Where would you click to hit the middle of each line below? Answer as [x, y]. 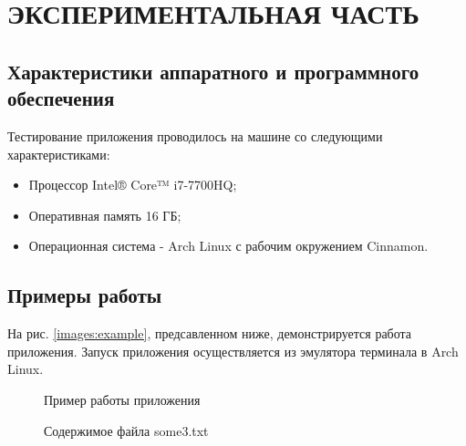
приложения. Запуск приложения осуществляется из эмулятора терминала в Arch [233, 351]
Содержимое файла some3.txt [126, 430]
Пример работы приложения [122, 399]
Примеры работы [85, 295]
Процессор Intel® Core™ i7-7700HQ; [133, 185]
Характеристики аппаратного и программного [213, 71]
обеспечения [61, 98]
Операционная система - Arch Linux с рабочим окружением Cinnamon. [228, 246]
